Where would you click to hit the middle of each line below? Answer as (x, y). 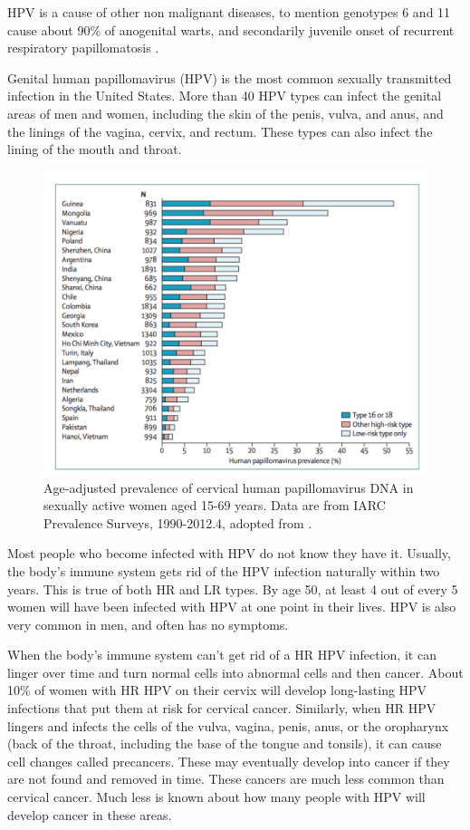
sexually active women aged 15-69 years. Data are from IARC (215, 505)
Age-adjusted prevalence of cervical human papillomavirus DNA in (229, 487)
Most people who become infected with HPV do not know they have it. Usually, (229, 553)
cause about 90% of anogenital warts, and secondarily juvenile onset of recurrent (231, 29)
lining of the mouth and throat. (95, 149)
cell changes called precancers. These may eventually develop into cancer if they (229, 761)
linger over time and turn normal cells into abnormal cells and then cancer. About (235, 672)
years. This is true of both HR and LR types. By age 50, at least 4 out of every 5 (233, 589)
